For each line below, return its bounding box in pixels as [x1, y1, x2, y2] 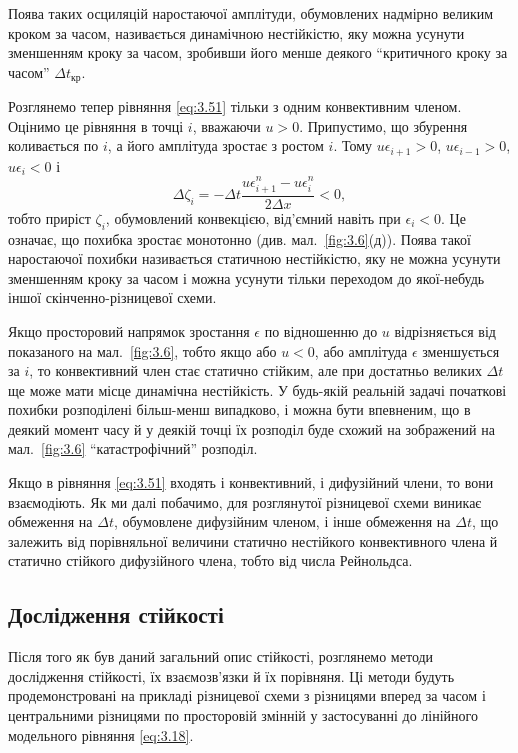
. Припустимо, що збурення [299, 115, 468, 136]
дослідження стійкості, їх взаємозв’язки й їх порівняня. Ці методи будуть [8, 665, 455, 686]
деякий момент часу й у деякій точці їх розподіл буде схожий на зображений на [8, 418, 495, 439]
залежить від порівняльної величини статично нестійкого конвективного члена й [8, 530, 498, 551]
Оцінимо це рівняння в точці [8, 115, 184, 136]
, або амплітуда [314, 340, 408, 361]
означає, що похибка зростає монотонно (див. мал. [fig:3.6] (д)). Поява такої [8, 228, 471, 249]
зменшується [422, 340, 500, 361]
